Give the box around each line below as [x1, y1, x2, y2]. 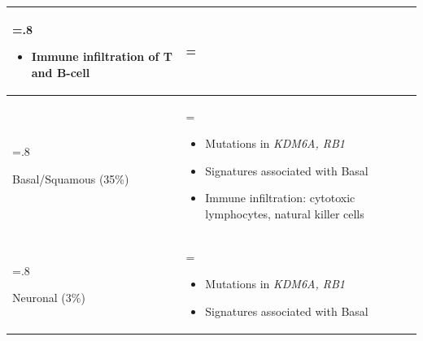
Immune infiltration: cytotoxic [205, 189, 355, 206]
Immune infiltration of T [31, 48, 173, 65]
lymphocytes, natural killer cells [205, 205, 364, 222]
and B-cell [31, 63, 90, 80]
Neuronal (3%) [12, 289, 85, 306]
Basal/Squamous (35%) [12, 170, 129, 187]
